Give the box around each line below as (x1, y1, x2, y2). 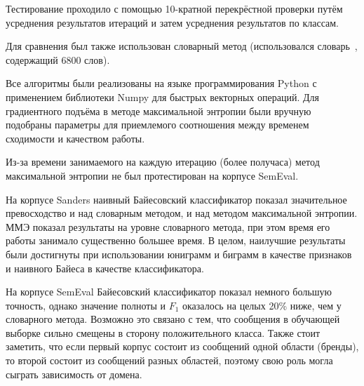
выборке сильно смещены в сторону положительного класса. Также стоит (6, 325, 321, 340)
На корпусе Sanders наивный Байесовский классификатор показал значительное (6, 192, 347, 206)
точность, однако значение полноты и (6, 298, 166, 312)
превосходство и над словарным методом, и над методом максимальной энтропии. (6, 206, 358, 220)
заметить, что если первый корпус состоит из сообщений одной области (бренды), (6, 339, 359, 354)
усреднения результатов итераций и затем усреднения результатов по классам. (6, 15, 339, 29)
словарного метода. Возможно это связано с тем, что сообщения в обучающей (6, 312, 340, 326)
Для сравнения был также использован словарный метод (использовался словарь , (6, 39, 358, 53)
